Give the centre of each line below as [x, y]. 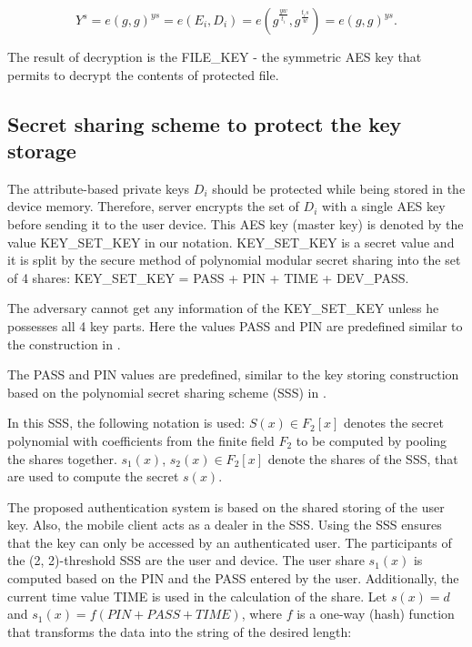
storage [42, 150]
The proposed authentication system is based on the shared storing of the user [226, 506]
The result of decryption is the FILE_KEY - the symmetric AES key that [215, 56]
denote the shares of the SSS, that [363, 458]
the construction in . [64, 344]
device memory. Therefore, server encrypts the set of [153, 206]
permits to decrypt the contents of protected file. [143, 74]
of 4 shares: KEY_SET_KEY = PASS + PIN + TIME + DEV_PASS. [208, 277]
